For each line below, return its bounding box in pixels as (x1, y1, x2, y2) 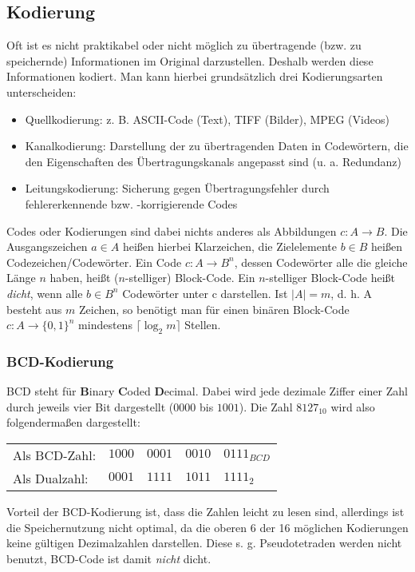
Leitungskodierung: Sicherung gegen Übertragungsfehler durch (25, 180, 330, 197)
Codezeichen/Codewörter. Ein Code (6, 253, 182, 270)
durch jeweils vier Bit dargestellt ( (6, 398, 174, 415)
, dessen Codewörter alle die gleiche (234, 253, 408, 270)
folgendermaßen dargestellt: (6, 414, 140, 431)
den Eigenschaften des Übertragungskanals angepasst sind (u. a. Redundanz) (25, 153, 402, 169)
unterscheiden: (6, 83, 77, 100)
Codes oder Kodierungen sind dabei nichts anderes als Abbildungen (6, 222, 337, 239)
